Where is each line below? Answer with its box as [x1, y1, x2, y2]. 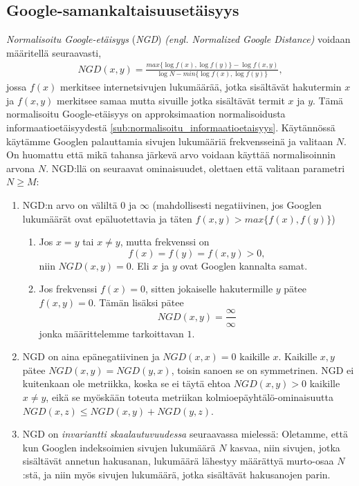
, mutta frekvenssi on [120, 234, 210, 249]
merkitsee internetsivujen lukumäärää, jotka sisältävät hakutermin [60, 80, 342, 94]
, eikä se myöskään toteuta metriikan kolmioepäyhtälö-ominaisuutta [46, 389, 333, 404]
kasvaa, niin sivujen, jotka [230, 440, 340, 454]
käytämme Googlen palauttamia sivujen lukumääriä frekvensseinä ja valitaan [6, 133, 333, 148]
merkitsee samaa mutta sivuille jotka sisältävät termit [57, 93, 285, 107]
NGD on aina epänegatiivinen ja [22, 349, 160, 364]
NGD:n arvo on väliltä [22, 197, 118, 212]
